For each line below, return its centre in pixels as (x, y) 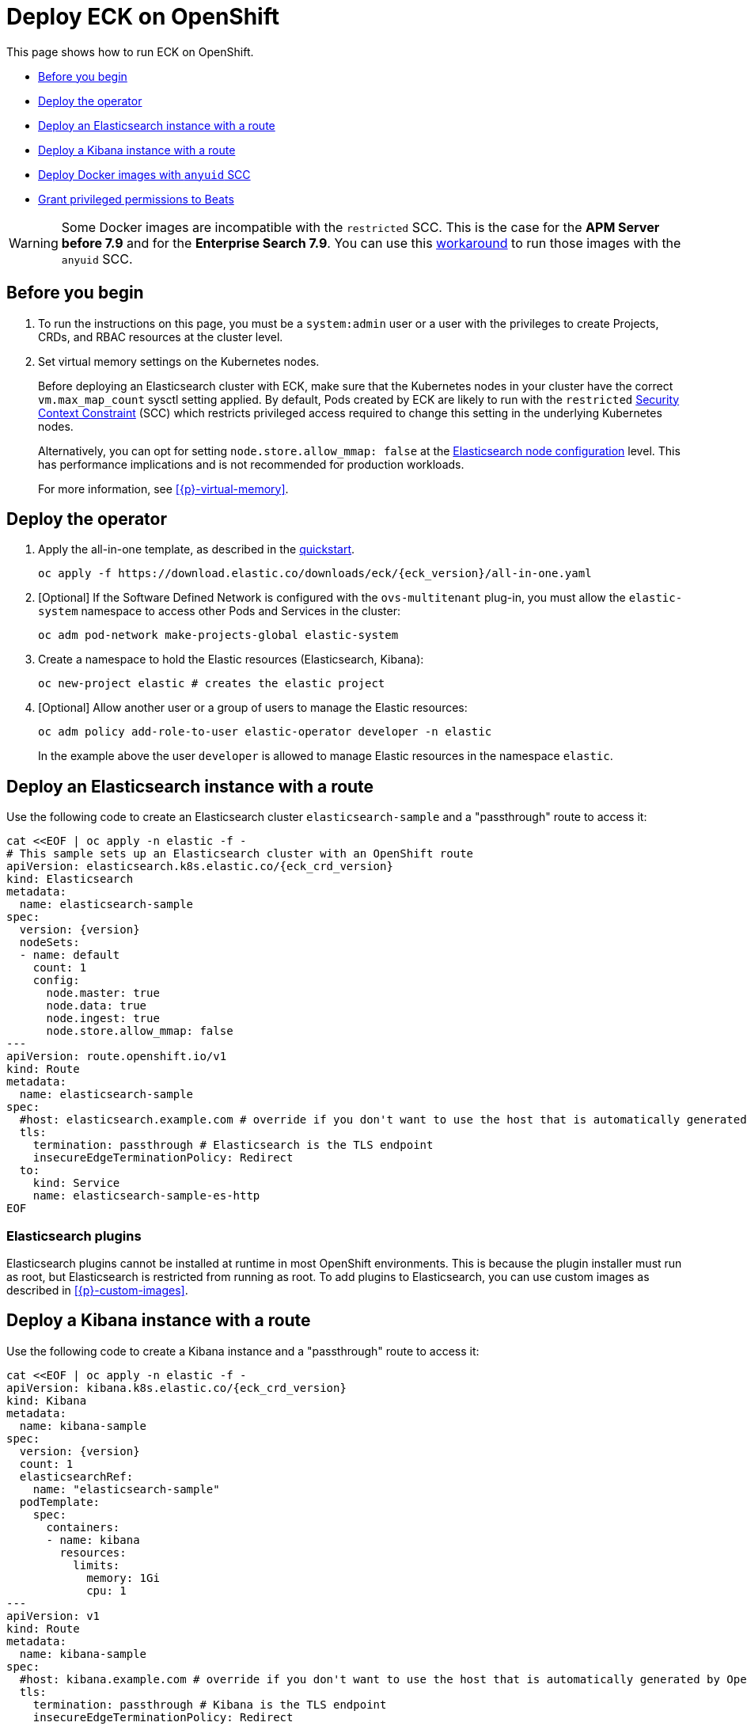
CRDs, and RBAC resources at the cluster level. (161, 336)
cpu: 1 (106, 1590)
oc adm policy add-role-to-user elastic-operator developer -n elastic (265, 732)
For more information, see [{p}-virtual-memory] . (163, 489)
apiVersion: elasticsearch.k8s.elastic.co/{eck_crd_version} (200, 867)
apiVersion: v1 (53, 1616)
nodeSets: (49, 943)
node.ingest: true (103, 1019)
